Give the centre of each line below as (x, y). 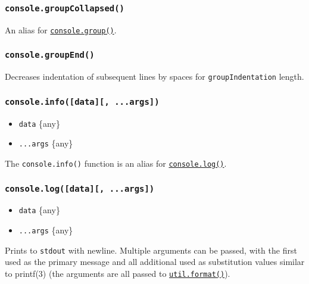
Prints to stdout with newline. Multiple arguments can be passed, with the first (151, 250)
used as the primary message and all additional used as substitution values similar (155, 262)
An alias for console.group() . (61, 29)
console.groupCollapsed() (65, 8)
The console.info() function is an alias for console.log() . (116, 163)
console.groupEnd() (50, 55)
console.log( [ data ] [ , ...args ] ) (80, 188)
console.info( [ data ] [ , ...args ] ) (82, 102)
